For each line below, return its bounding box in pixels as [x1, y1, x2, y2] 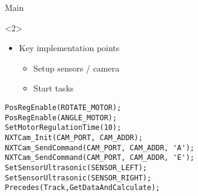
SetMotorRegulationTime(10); [5, 123, 122, 132]
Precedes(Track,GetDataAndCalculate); [5, 183, 160, 192]
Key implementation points [19, 41, 120, 54]
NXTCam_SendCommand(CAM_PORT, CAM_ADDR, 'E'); [5, 153, 194, 162]
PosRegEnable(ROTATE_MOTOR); [5, 103, 122, 112]
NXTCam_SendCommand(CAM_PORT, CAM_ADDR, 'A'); [5, 143, 194, 152]
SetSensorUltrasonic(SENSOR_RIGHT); [5, 173, 152, 182]
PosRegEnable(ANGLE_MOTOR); [5, 113, 117, 122]
